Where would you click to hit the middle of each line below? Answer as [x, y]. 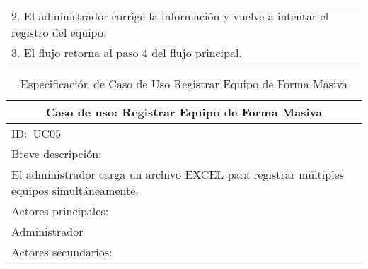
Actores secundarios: [62, 252]
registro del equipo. [59, 32]
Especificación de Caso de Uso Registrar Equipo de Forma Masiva [184, 84]
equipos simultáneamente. [75, 190]
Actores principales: [60, 211]
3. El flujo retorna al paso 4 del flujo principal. [127, 53]
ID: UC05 [36, 133]
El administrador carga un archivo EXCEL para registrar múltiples [178, 174]
